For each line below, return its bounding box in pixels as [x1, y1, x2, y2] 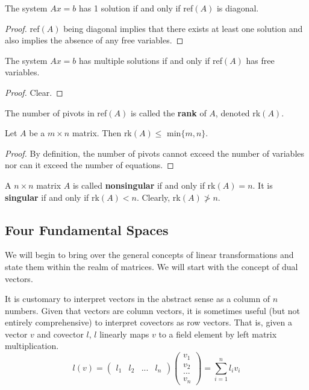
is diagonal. [216, 2, 259, 14]
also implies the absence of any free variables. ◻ [5, 34, 184, 46]
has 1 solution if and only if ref [79, 2, 193, 14]
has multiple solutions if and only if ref [79, 54, 222, 66]
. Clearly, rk [136, 190, 181, 203]
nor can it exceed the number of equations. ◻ [5, 159, 174, 171]
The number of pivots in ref [5, 106, 107, 119]
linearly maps [99, 327, 149, 340]
